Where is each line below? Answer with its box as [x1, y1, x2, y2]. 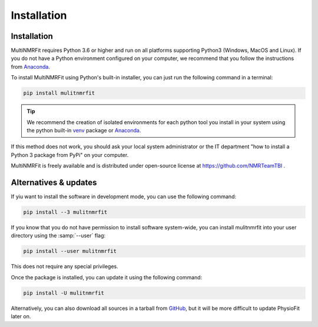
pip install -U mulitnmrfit [23, 289, 104, 296]
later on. [11, 313, 31, 320]
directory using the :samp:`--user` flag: [11, 232, 106, 239]
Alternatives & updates [11, 177, 97, 188]
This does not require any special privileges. [11, 263, 119, 270]
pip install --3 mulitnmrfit [23, 209, 108, 216]
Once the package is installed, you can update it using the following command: [11, 273, 203, 281]
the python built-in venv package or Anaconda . [26, 126, 141, 134]
